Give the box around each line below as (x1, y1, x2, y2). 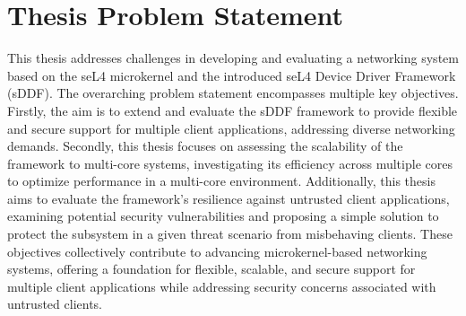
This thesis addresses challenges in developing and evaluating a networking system (7, 48, 459, 67)
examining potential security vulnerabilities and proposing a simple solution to (7, 206, 439, 225)
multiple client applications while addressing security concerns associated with (7, 276, 436, 295)
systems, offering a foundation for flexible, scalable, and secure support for (7, 259, 416, 278)
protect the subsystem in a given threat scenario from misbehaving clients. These (7, 224, 453, 243)
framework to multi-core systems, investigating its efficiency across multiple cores (7, 154, 453, 172)
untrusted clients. (7, 294, 102, 313)
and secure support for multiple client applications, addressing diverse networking (7, 118, 455, 137)
